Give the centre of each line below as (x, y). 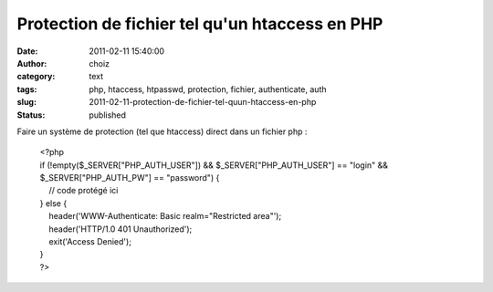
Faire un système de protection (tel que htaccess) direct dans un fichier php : (162, 131)
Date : (27, 51)
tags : (27, 89)
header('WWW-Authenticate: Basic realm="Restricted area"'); (165, 216)
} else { (53, 203)
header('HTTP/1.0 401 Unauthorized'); (121, 229)
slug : (26, 102)
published (108, 115)
